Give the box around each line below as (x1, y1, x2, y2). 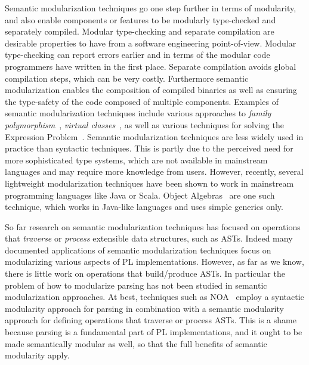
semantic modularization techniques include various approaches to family (5, 107, 271, 119)
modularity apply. (5, 349, 70, 361)
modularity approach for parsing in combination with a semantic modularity (5, 302, 284, 314)
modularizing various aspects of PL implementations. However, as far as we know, (5, 255, 304, 268)
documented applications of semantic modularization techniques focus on (5, 243, 271, 256)
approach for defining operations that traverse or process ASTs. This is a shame (5, 314, 296, 326)
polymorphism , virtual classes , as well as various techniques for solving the (5, 118, 284, 131)
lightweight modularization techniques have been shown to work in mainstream (5, 177, 294, 189)
